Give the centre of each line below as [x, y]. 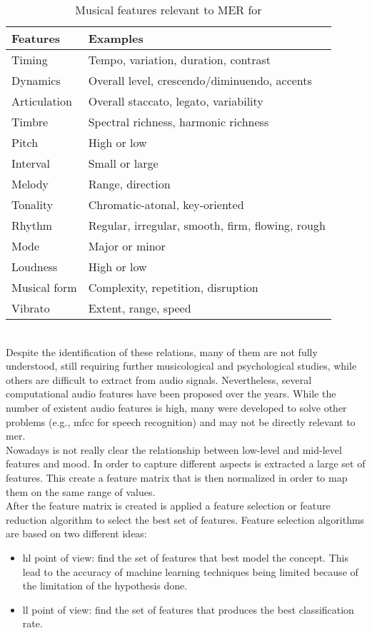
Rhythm [32, 225]
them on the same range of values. [81, 491]
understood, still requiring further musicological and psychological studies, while [181, 366]
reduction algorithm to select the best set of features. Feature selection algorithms [185, 519]
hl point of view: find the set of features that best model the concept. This [185, 557]
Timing [30, 60]
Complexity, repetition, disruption [173, 287]
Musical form [44, 287]
